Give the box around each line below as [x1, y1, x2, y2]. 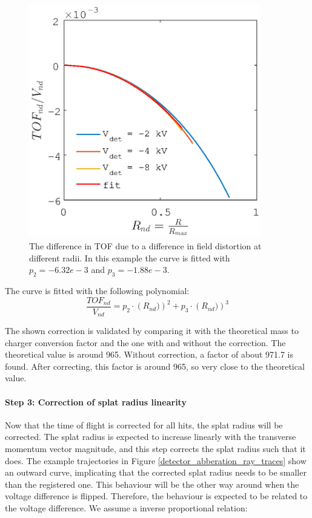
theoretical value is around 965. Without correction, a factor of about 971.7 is [5, 348, 293, 361]
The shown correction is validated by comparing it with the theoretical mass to [5, 324, 299, 337]
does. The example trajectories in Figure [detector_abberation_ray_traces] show [5, 454, 307, 467]
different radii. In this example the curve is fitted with [29, 251, 230, 264]
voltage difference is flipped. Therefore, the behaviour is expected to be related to [5, 490, 308, 502]
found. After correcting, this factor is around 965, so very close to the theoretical [5, 359, 305, 372]
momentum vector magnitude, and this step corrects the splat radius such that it [5, 442, 306, 455]
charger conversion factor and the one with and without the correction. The [5, 336, 286, 349]
